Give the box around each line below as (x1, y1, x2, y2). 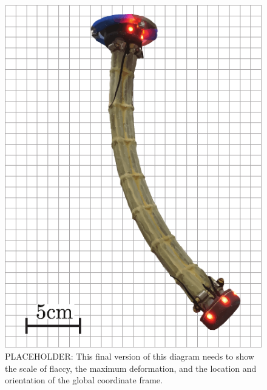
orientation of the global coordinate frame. (5, 374, 163, 386)
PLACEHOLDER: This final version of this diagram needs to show (5, 350, 254, 363)
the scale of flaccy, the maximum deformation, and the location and (5, 361, 257, 374)
